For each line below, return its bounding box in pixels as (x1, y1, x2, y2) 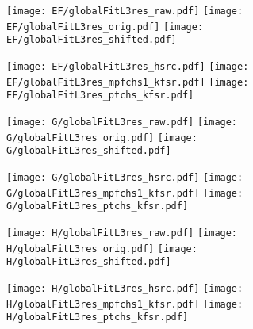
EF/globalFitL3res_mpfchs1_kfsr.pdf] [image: (6, 76, 249, 88)
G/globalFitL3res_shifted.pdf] (6, 145, 171, 157)
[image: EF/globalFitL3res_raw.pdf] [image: (6, 6, 243, 17)
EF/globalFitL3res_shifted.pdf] (6, 34, 177, 46)
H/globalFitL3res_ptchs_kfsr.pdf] (6, 312, 189, 323)
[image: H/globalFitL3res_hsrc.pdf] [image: (6, 282, 243, 294)
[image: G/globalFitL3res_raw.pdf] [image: (6, 116, 238, 128)
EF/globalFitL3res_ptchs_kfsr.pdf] (6, 90, 194, 101)
